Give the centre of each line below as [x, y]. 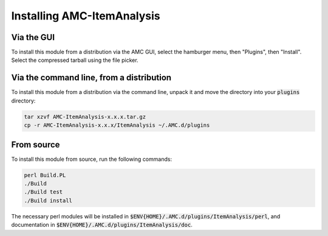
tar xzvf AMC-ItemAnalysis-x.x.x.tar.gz [85, 116]
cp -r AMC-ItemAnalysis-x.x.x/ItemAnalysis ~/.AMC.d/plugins [117, 125]
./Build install [48, 201]
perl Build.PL [45, 175]
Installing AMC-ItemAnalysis [86, 16]
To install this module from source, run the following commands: [92, 159]
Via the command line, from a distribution [91, 78]
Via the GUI [33, 37]
